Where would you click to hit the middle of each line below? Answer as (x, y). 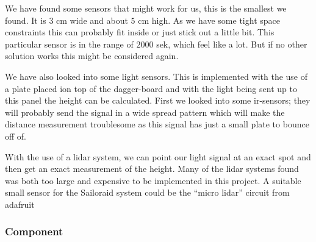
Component (34, 231)
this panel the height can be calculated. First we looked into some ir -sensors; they (158, 100)
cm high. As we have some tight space (209, 20)
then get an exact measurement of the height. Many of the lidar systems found (152, 169)
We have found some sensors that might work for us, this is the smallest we (146, 8)
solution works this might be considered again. (92, 56)
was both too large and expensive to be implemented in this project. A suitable (153, 180)
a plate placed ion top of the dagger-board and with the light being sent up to (151, 88)
